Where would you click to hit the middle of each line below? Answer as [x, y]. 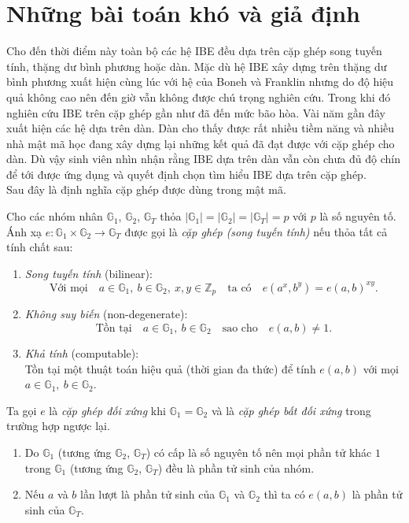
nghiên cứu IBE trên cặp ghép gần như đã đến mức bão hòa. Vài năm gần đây [196, 112]
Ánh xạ [24, 231]
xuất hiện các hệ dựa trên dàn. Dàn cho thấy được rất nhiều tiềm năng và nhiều [201, 128]
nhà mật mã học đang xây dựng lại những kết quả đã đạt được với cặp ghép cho [201, 143]
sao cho [240, 328]
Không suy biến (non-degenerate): [106, 314]
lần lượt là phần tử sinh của [147, 494]
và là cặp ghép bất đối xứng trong [291, 410]
